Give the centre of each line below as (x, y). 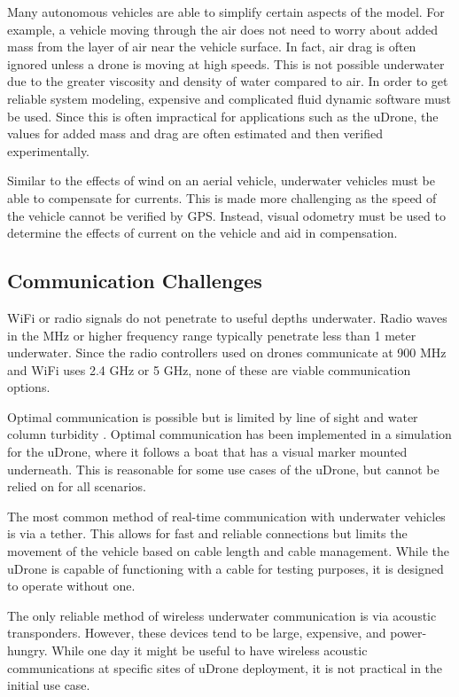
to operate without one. (71, 586)
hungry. (27, 650)
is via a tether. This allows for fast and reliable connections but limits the (207, 533)
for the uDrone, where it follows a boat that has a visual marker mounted (207, 452)
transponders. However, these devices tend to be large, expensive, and (197, 633)
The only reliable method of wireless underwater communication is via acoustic (222, 615)
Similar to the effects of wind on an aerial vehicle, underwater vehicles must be (221, 180)
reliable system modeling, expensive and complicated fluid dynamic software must (229, 98)
